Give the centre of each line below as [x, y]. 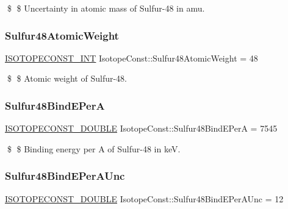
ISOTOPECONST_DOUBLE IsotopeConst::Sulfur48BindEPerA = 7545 [141, 128]
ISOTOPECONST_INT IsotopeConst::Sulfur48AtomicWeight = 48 [131, 58]
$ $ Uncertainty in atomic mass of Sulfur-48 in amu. [106, 8]
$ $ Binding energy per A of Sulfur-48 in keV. [94, 148]
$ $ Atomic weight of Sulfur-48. [67, 78]
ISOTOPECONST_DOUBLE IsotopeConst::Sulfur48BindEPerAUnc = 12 [144, 198]
